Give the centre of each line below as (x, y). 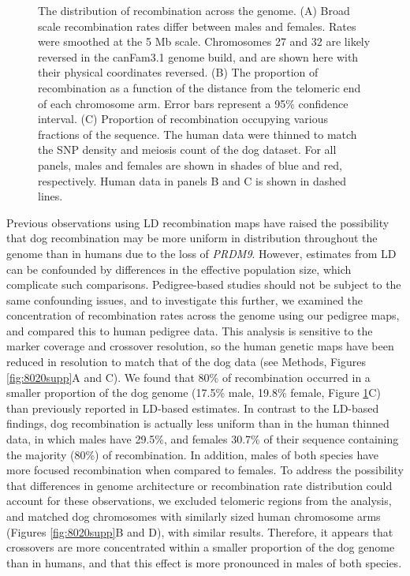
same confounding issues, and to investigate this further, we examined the (185, 299)
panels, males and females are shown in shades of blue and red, (190, 165)
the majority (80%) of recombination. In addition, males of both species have (193, 454)
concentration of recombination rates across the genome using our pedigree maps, (203, 315)
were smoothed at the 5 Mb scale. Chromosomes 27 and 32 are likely (204, 41)
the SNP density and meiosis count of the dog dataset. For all (187, 150)
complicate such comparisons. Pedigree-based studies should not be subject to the (204, 284)
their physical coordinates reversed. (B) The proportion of (178, 72)
